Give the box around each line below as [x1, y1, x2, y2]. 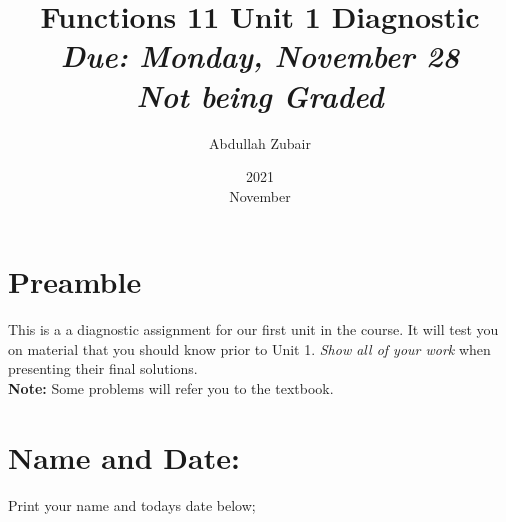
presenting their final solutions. [8, 358, 198, 379]
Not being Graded [136, 74, 384, 116]
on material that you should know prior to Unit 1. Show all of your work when [8, 338, 491, 359]
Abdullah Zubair [209, 132, 311, 153]
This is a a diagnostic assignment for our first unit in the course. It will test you [8, 319, 499, 340]
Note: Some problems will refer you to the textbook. [8, 378, 334, 398]
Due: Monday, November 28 [60, 35, 460, 77]
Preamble [8, 261, 142, 302]
